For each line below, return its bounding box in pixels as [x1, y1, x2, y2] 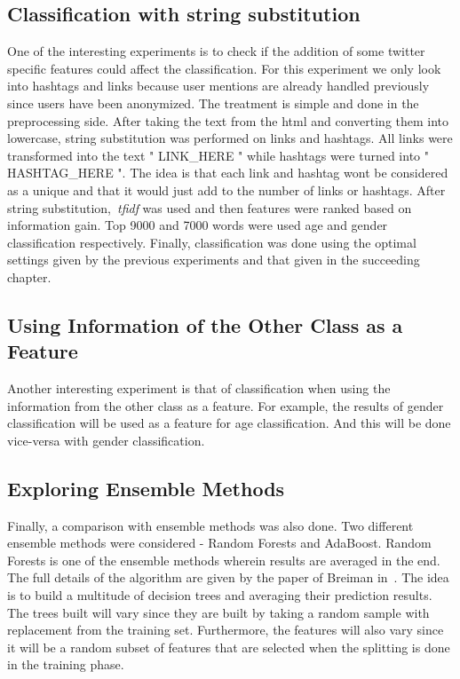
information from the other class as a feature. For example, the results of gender [7, 396, 444, 415]
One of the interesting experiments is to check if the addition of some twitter [7, 42, 425, 60]
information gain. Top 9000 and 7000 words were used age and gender [7, 216, 388, 234]
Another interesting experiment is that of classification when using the [7, 379, 391, 398]
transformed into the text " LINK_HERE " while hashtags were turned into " [7, 146, 429, 164]
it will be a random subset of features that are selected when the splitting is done [7, 637, 450, 656]
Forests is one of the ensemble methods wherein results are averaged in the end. [7, 550, 440, 569]
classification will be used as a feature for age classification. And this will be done [7, 414, 451, 432]
